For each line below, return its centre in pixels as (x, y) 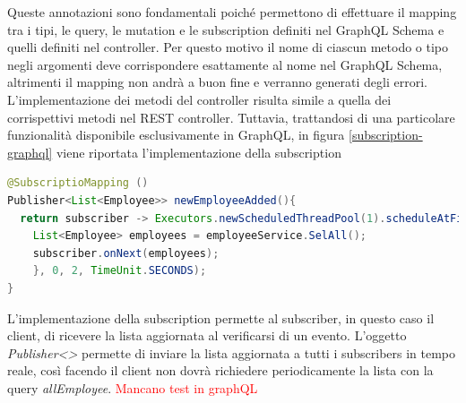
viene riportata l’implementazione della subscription (198, 152)
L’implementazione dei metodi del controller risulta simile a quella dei (199, 99)
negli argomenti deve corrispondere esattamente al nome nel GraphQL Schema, (225, 64)
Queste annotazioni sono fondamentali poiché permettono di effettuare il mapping (232, 12)
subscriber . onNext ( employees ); (126, 253)
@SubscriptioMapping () (78, 183)
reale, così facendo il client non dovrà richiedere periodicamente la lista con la (220, 370)
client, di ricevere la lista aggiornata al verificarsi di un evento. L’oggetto (207, 335)
